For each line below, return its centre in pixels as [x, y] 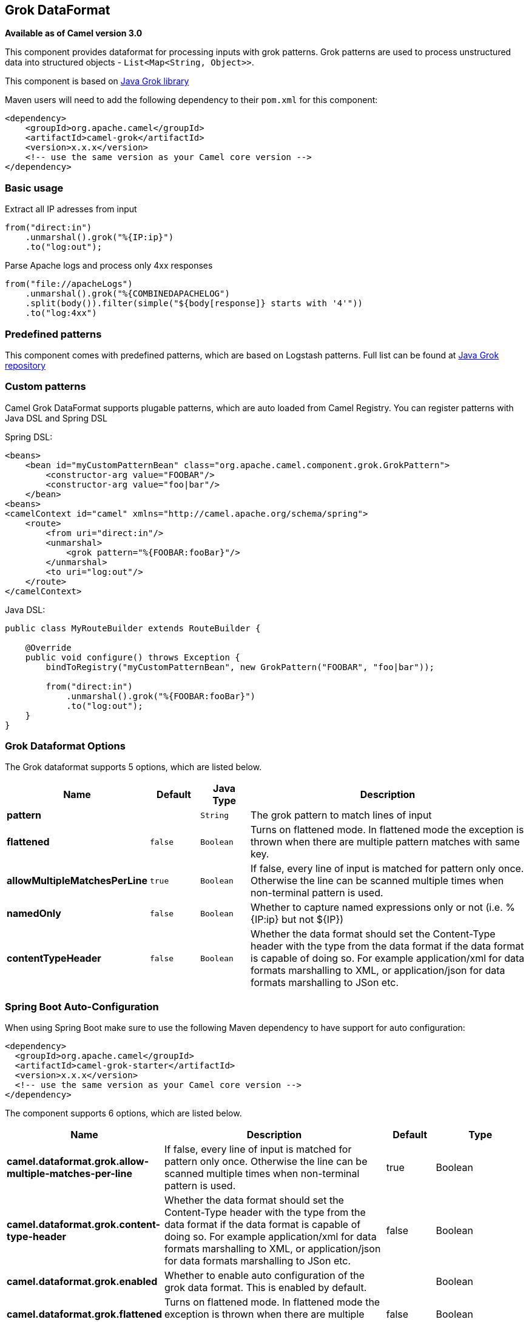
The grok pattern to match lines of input [341, 815]
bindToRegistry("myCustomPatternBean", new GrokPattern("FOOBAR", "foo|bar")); [240, 667]
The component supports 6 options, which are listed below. [123, 1113]
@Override [48, 647]
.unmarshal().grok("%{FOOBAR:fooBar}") [161, 696]
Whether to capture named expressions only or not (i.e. [377, 908]
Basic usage [34, 188]
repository [25, 365]
